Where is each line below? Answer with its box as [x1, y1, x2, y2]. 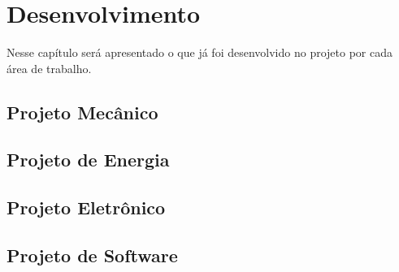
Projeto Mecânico [7, 99, 158, 124]
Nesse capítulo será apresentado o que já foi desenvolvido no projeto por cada [7, 44, 392, 61]
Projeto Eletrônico [7, 195, 166, 220]
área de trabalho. [7, 59, 92, 76]
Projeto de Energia [7, 147, 170, 172]
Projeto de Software [7, 243, 178, 268]
